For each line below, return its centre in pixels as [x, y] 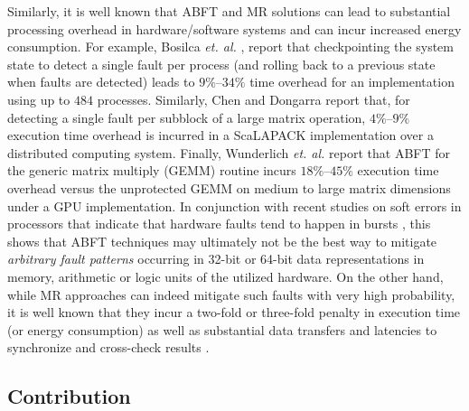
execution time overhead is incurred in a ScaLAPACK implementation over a [220, 135]
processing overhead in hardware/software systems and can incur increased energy [234, 28]
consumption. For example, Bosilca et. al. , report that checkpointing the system [230, 47]
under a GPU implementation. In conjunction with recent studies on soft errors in [234, 205]
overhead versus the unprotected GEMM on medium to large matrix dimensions [229, 187]
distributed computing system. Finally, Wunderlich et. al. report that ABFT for [229, 152]
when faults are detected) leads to [101, 82]
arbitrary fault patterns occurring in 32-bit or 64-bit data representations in [216, 259]
